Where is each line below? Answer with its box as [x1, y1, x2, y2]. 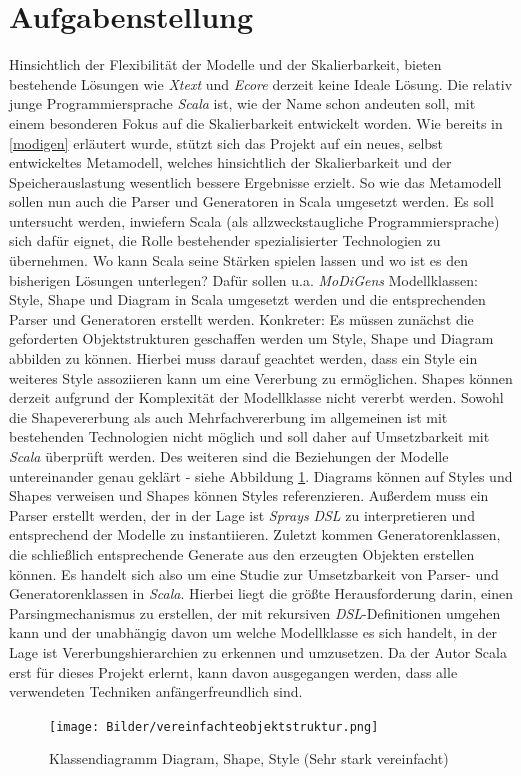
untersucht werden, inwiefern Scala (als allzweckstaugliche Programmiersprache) [9, 210, 500, 231]
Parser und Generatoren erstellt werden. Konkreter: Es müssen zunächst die [9, 308, 474, 329]
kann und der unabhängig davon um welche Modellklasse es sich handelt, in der [9, 622, 498, 643]
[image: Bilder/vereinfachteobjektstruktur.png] [49, 719, 379, 734]
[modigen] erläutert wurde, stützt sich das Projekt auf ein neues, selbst [9, 132, 444, 153]
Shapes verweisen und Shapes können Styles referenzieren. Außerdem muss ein [9, 485, 489, 506]
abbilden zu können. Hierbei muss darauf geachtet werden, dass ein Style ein [9, 348, 478, 369]
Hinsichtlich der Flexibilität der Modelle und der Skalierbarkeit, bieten [9, 54, 442, 75]
